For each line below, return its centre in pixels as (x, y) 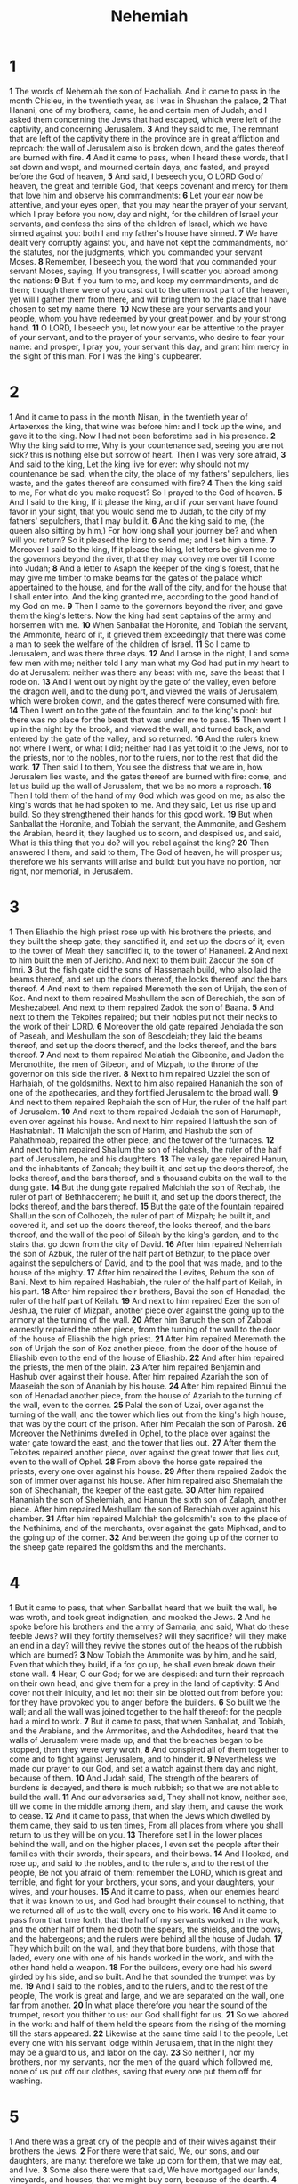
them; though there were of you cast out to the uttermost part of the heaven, (149, 289)
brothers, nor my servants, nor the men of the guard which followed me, (141, 2062)
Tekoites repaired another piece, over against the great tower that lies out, (145, 1452)
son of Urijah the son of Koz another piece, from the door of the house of (143, 1348)
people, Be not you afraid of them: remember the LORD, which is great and (146, 1872)
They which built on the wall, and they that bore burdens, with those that (142, 1948)
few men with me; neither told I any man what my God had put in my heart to (149, 663)
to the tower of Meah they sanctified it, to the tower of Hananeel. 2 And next (149, 950)
